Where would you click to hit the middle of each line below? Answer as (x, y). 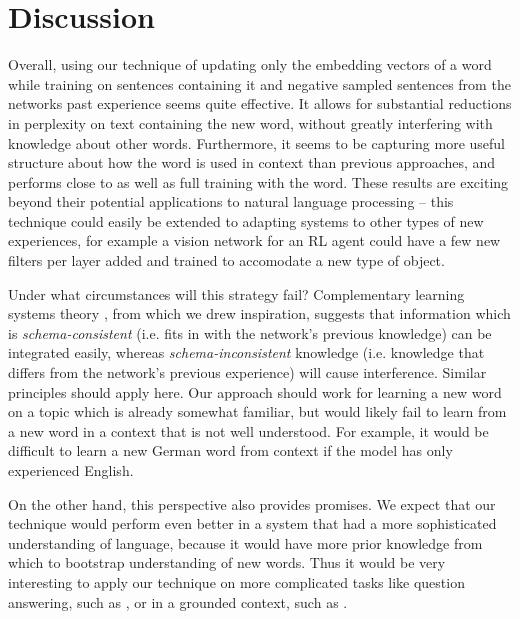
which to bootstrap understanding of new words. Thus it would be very (227, 562)
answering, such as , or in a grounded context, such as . (178, 601)
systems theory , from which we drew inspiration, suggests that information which (259, 313)
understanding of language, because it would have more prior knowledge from (245, 542)
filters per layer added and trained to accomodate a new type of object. (226, 260)
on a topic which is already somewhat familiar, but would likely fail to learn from (257, 411)
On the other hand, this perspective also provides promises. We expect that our (252, 503)
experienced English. (71, 470)
